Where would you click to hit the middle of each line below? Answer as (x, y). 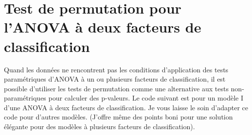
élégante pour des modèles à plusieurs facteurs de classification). (99, 127)
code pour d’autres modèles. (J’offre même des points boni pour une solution (118, 117)
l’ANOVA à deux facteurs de (103, 27)
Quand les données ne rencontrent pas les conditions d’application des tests (116, 69)
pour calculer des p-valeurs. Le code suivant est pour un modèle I (146, 98)
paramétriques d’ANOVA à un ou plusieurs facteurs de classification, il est (115, 79)
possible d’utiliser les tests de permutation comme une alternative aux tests (116, 88)
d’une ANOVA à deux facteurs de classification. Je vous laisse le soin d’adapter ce (126, 107)
